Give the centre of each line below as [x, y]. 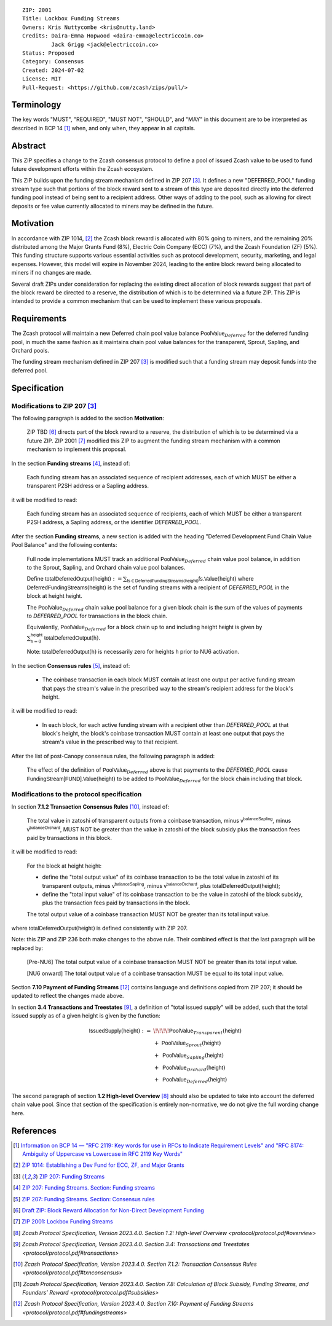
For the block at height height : [64, 866]
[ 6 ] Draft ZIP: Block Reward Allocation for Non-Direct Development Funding [109, 1210]
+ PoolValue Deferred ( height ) [191, 1080]
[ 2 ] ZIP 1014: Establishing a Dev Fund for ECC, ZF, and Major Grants [99, 1165]
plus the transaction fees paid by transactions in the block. [116, 903]
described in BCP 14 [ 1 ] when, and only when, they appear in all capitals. [103, 128]
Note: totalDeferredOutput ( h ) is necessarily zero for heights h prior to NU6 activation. [133, 652]
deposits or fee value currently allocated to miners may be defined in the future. [113, 206]
